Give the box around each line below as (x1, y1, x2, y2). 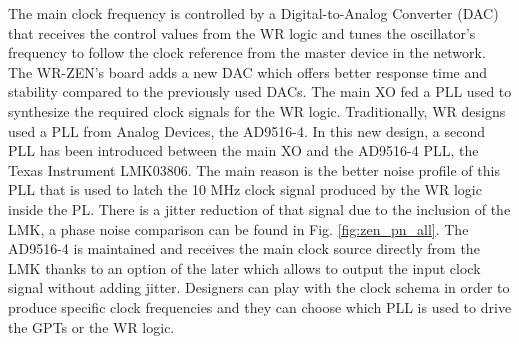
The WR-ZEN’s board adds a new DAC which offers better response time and (8, 61, 488, 82)
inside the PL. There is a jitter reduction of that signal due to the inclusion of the (8, 198, 511, 219)
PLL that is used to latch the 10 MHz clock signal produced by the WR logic (8, 179, 482, 200)
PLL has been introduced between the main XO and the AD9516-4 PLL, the (8, 140, 479, 161)
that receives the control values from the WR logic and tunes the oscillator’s (8, 22, 476, 43)
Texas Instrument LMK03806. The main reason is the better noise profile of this (8, 159, 500, 180)
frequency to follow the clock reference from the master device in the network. (8, 42, 486, 63)
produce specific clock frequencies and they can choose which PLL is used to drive (8, 296, 512, 317)
